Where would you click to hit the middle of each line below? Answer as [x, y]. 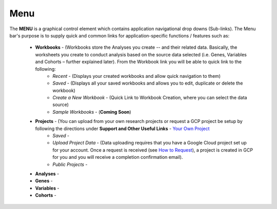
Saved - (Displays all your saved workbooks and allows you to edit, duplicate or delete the [148, 83]
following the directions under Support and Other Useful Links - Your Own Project [122, 129]
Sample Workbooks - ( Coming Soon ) [92, 112]
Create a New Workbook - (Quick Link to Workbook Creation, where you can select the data [150, 98]
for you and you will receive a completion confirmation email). [118, 157]
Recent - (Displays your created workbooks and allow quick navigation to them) [136, 76]
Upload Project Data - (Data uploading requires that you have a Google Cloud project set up [150, 143]
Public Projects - [70, 164]
